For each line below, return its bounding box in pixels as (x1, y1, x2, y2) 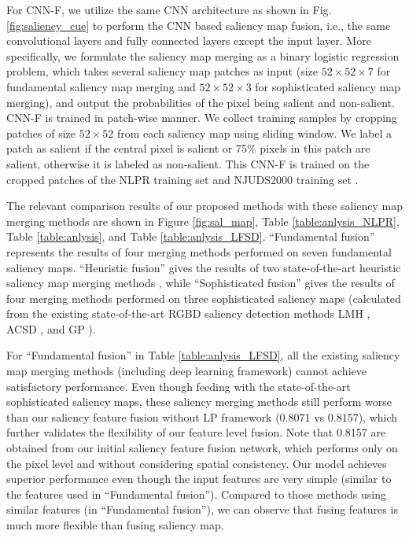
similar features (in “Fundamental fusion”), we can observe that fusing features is (6, 501, 398, 518)
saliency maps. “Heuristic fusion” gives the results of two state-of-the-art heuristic (6, 259, 401, 275)
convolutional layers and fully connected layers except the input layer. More (6, 32, 371, 49)
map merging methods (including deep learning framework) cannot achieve (6, 363, 367, 379)
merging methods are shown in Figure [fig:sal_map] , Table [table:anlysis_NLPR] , (6, 212, 400, 229)
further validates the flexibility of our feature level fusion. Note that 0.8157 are (6, 424, 386, 440)
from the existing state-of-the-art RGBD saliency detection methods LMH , (6, 305, 370, 322)
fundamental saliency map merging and (6, 78, 196, 94)
